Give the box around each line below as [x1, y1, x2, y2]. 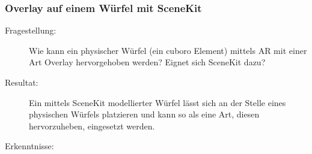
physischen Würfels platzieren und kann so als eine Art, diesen [29, 108, 260, 120]
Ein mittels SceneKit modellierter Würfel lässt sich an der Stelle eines [29, 96, 286, 108]
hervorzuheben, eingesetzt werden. [29, 119, 155, 132]
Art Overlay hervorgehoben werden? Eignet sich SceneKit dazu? [29, 56, 266, 68]
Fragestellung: [5, 24, 57, 37]
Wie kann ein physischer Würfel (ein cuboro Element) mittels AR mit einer [29, 44, 307, 56]
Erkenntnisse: [5, 140, 54, 152]
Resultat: [5, 76, 38, 88]
